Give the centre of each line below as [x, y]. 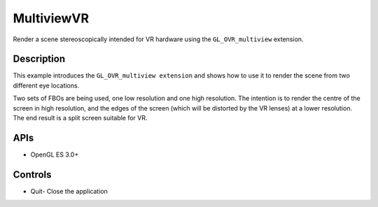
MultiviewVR [51, 18]
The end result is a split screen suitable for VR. [80, 118]
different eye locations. [46, 85]
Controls [32, 174]
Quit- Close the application [69, 191]
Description [39, 59]
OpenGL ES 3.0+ [55, 155]
